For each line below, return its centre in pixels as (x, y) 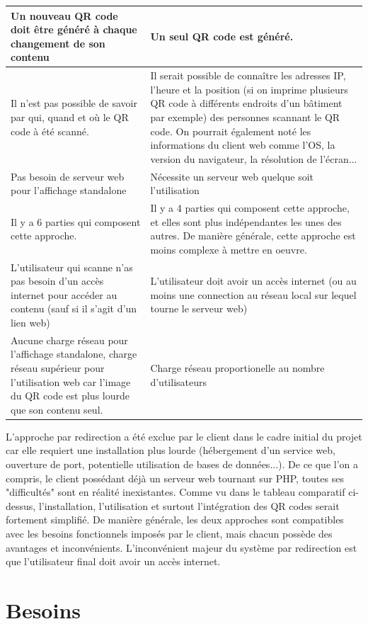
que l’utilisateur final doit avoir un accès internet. (113, 561)
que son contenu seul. (57, 409)
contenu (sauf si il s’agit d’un (74, 308)
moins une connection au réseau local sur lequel (253, 294)
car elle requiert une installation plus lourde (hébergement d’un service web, (171, 450)
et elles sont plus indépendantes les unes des (246, 221)
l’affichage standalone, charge (74, 354)
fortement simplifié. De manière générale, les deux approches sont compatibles (175, 520)
